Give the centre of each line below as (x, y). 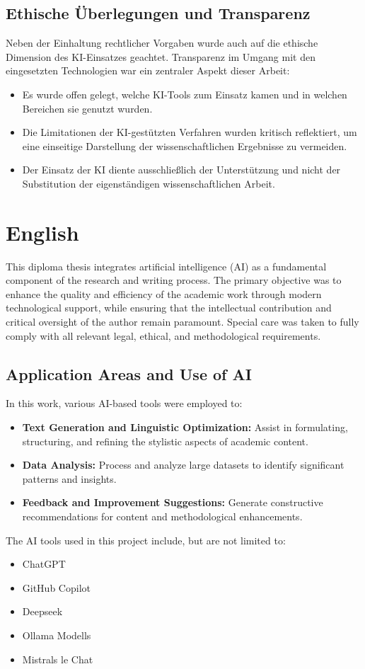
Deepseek (42, 611)
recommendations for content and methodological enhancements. (162, 516)
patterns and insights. (69, 478)
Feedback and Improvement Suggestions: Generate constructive (173, 502)
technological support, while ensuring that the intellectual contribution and (169, 308)
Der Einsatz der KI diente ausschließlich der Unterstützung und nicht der (181, 170)
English (42, 232)
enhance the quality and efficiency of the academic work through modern (164, 293)
